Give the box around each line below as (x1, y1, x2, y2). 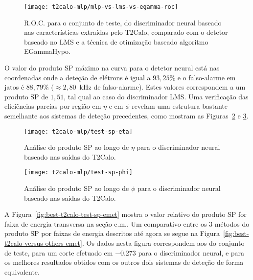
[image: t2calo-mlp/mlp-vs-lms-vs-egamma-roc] (24, 3, 178, 10)
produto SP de (4, 91, 48, 101)
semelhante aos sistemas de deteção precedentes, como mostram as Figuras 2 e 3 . (4, 111, 249, 120)
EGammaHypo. (24, 46, 70, 56)
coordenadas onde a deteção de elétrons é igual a (4, 72, 151, 82)
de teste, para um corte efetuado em (4, 247, 113, 257)
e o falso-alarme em (177, 72, 236, 82)
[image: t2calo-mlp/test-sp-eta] (24, 128, 133, 135)
